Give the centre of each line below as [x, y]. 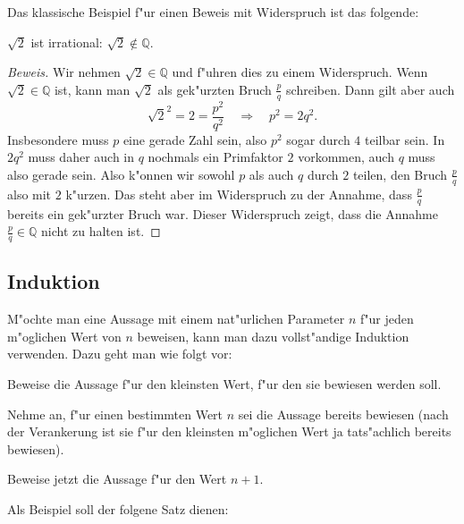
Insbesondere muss [58, 139]
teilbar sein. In [405, 139]
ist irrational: [67, 42]
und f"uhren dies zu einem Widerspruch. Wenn [300, 72]
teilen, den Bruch [400, 174]
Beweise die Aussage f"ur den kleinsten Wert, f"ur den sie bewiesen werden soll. [224, 384]
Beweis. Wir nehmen [64, 72]
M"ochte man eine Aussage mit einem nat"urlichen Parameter [176, 319]
